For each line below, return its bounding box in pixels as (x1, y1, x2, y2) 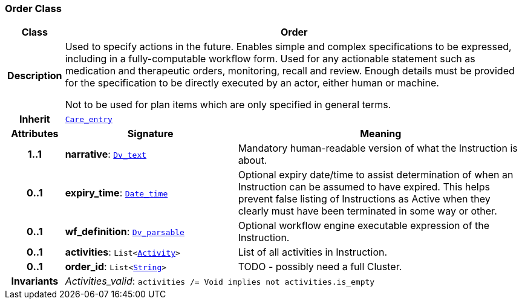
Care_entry (65, 114, 113, 124)
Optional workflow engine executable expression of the (238, 219, 490, 232)
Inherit (19, 113, 50, 126)
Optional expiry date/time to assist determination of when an (238, 169, 514, 181)
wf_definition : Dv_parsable (65, 225, 184, 238)
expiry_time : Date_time (65, 187, 168, 199)
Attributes (11, 128, 59, 140)
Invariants (11, 275, 59, 288)
